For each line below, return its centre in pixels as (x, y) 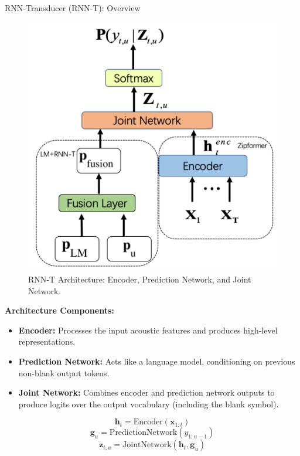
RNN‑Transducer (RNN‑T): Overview (73, 8)
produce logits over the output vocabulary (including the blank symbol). (149, 404)
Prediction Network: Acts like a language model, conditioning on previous (157, 361)
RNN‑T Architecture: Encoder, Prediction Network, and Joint (140, 279)
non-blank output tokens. (64, 372)
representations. (47, 341)
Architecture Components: (59, 310)
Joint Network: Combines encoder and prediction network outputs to (146, 392)
